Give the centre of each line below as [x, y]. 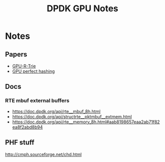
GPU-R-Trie [24, 66]
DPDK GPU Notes [82, 9]
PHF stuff [20, 143]
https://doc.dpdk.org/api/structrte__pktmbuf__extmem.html [72, 116]
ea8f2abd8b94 [27, 127]
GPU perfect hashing [33, 71]
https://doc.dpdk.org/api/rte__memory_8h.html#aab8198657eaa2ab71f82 [86, 122]
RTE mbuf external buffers [37, 101]
